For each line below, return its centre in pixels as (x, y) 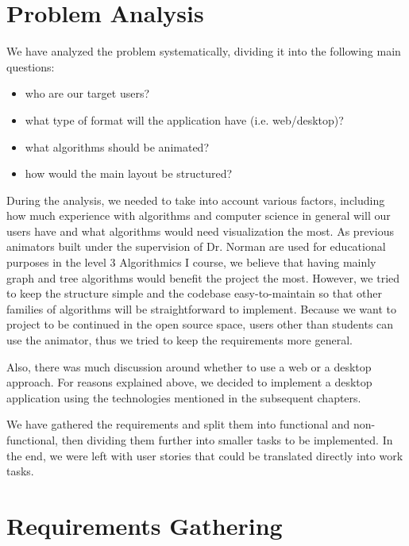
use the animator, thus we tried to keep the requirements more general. (179, 340)
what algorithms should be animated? (117, 146)
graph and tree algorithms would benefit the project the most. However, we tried (203, 277)
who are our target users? (87, 93)
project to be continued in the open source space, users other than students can (200, 324)
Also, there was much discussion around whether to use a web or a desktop (189, 366)
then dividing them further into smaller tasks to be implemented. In (227, 440)
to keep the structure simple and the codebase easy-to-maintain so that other (194, 293)
